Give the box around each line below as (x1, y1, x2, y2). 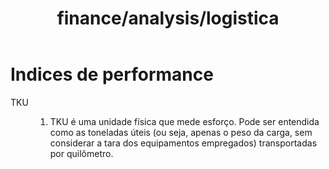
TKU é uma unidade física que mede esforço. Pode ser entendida (49, 115, 320, 127)
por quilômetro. (49, 147, 114, 159)
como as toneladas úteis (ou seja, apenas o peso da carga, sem (49, 126, 313, 138)
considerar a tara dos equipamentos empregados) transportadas (49, 137, 318, 149)
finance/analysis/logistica (56, 7, 280, 30)
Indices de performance (10, 63, 214, 86)
